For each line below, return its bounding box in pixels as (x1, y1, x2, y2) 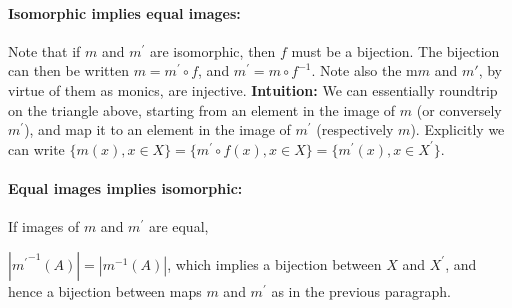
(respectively (316, 119, 394, 140)
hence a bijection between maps (8, 280, 202, 301)
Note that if (8, 40, 81, 61)
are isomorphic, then (149, 40, 276, 61)
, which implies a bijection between (167, 253, 382, 274)
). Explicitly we (410, 119, 505, 140)
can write (8, 138, 65, 159)
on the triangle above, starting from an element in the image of (8, 99, 396, 120)
